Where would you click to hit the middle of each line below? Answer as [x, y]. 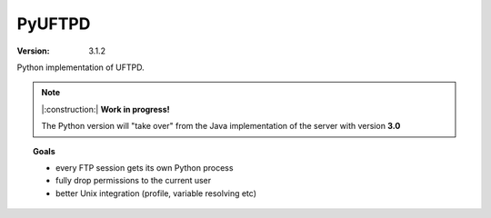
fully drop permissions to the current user [134, 181]
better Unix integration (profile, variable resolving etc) [156, 193]
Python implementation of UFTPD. [80, 67]
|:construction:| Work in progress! [105, 109]
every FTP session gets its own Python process [145, 167]
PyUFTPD [54, 24]
